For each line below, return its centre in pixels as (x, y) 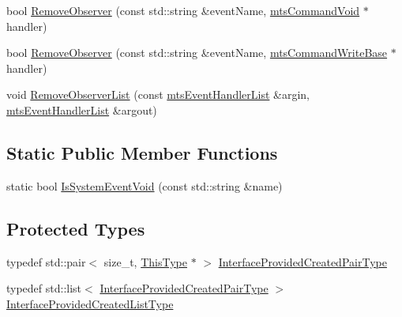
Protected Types (76, 228)
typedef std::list (44, 288)
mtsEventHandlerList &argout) (82, 109)
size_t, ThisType (145, 261)
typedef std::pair (46, 261)
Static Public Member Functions (142, 152)
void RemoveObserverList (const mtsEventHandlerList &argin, (158, 94)
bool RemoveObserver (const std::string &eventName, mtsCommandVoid (183, 10)
